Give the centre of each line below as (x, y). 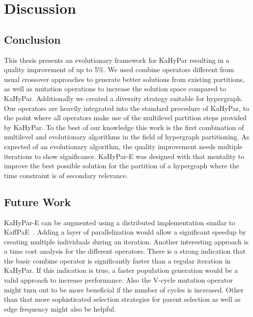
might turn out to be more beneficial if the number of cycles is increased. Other (124, 289)
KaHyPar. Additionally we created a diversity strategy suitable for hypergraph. (124, 98)
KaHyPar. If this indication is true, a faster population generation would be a (121, 270)
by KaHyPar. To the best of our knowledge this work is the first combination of (124, 127)
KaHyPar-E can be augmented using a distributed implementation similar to (120, 222)
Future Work (38, 201)
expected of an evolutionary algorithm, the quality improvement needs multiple (123, 146)
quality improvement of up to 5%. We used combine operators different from (119, 69)
